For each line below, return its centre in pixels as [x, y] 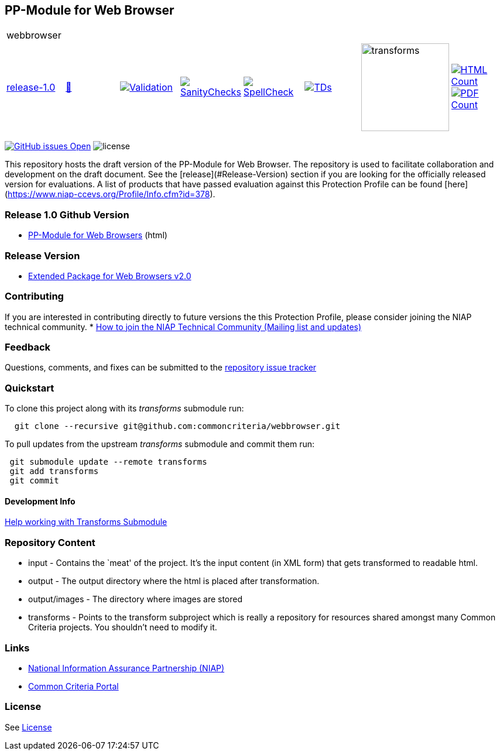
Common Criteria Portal [73, 686]
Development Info [40, 501]
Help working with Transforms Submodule [86, 522]
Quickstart [30, 388]
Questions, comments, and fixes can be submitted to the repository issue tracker [161, 368]
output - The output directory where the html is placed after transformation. [174, 581]
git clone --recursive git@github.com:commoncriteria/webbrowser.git [177, 426]
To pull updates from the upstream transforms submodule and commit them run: [160, 444]
